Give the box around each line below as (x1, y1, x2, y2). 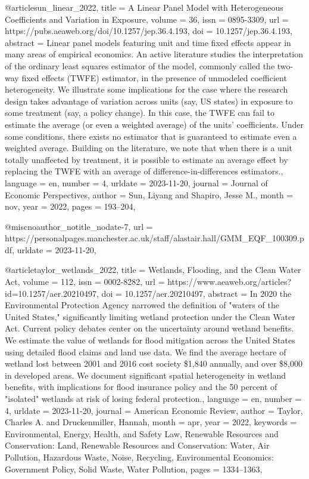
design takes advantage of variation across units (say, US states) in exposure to (5, 94, 293, 107)
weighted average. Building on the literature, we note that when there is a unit (5, 142, 293, 154)
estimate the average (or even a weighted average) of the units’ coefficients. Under (5, 118, 304, 130)
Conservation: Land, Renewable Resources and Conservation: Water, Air (5, 439, 270, 452)
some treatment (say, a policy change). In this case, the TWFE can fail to (5, 106, 274, 119)
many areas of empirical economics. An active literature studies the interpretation (5, 48, 304, 60)
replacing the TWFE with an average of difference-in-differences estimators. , (5, 165, 283, 177)
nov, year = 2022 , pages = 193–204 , (5, 200, 136, 213)
